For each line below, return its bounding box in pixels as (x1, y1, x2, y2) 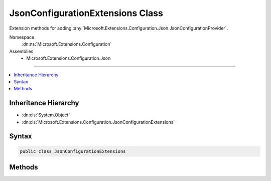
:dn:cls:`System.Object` (22, 112, 70, 118)
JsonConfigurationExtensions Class (9, 8, 163, 19)
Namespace (9, 34, 35, 40)
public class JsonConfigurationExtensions (20, 148, 126, 154)
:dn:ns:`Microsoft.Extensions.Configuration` (22, 41, 112, 47)
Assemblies (9, 48, 34, 54)
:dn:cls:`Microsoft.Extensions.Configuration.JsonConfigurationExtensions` (22, 119, 175, 125)
